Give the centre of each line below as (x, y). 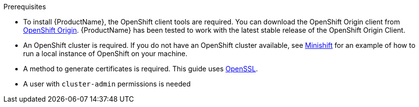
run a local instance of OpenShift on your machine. (105, 53)
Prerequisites (25, 7)
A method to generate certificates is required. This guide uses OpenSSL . (141, 69)
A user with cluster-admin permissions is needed (107, 84)
